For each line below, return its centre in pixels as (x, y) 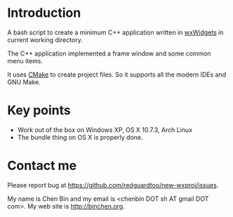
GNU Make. (24, 81)
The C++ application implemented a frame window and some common (109, 53)
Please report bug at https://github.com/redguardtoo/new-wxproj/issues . (113, 185)
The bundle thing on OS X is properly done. (80, 137)
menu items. (25, 60)
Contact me (42, 166)
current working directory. (45, 39)
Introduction (44, 13)
